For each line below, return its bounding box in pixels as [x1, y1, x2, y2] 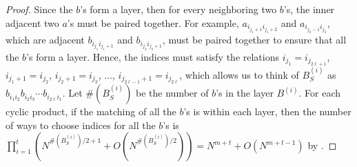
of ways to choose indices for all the [6, 117, 156, 132]
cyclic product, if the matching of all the [6, 104, 176, 119]
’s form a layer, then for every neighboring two [80, 2, 277, 16]
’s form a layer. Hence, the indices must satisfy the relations [26, 49, 279, 63]
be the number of [136, 86, 209, 100]
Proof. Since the [6, 2, 73, 16]
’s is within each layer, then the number [183, 104, 351, 119]
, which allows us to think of [179, 67, 299, 81]
